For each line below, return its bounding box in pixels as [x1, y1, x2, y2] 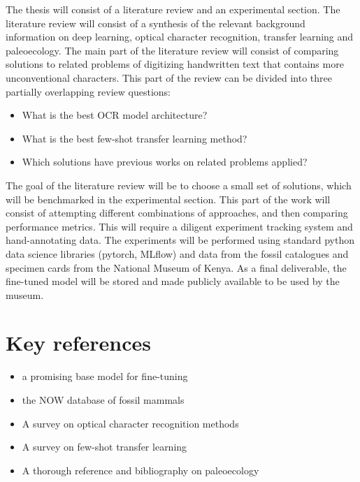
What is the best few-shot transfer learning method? [22, 131, 247, 145]
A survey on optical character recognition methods [22, 416, 239, 430]
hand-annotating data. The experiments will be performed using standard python [6, 233, 355, 247]
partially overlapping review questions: [6, 84, 171, 98]
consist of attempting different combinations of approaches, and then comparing [6, 205, 348, 220]
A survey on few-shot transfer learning [22, 439, 187, 454]
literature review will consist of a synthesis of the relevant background [6, 15, 305, 30]
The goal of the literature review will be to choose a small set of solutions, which [6, 177, 352, 192]
